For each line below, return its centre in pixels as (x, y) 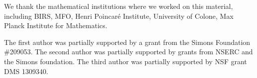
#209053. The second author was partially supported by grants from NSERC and (128, 52)
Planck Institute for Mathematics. (56, 25)
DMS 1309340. (26, 71)
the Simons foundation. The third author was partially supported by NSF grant (126, 61)
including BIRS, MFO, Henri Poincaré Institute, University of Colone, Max (119, 16)
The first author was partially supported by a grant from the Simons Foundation (127, 42)
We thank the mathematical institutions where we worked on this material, (119, 6)
